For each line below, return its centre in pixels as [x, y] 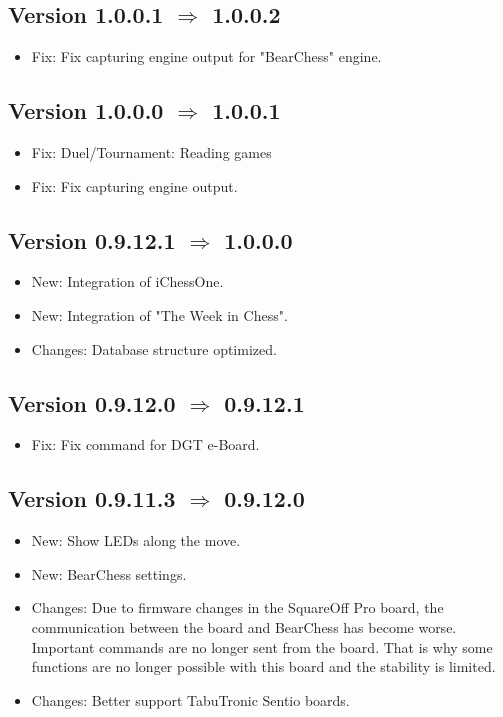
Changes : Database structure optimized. [154, 348]
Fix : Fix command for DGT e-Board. [145, 444]
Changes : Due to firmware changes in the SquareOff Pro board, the [237, 607]
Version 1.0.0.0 [86, 110]
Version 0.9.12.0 [92, 402]
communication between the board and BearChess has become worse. [244, 626]
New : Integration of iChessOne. [127, 281]
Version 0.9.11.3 [92, 498]
